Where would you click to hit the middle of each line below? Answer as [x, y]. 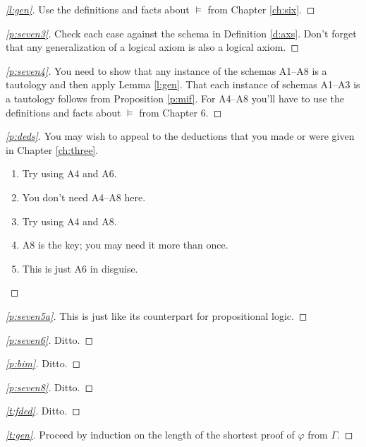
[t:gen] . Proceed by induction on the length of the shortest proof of [150, 434]
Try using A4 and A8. [69, 221]
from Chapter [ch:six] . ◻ [261, 9]
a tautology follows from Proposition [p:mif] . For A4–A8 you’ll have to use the [175, 98]
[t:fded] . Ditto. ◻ [43, 411]
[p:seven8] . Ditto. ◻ [50, 387]
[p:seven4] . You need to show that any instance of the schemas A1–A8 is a [166, 70]
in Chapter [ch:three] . [52, 149]
